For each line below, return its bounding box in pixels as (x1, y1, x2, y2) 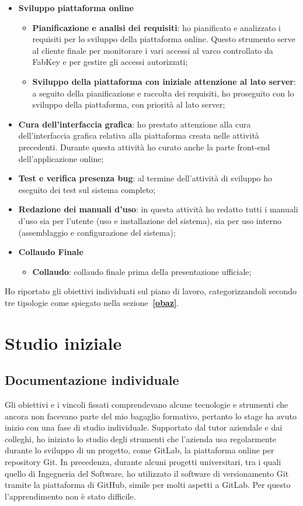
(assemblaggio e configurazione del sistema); (18, 226, 176, 238)
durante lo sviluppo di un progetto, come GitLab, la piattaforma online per (5, 444, 274, 456)
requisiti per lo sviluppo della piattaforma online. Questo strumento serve (32, 33, 295, 45)
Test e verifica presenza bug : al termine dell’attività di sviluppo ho (18, 172, 273, 184)
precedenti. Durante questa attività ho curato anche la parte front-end (18, 140, 270, 153)
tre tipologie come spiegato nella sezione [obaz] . (5, 296, 179, 308)
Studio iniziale (5, 331, 122, 354)
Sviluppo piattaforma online (18, 2, 134, 13)
